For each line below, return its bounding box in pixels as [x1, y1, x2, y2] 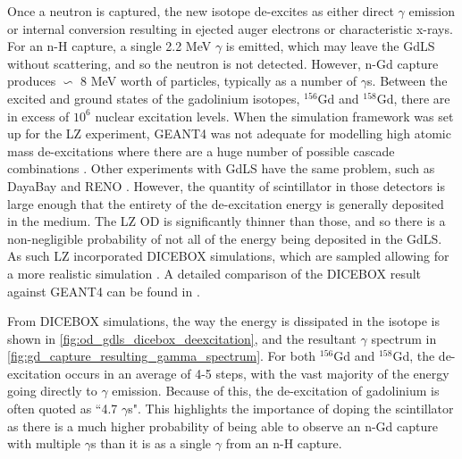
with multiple [7, 434, 81, 453]
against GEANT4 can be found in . [7, 281, 200, 300]
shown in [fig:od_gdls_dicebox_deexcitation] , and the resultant [7, 329, 357, 347]
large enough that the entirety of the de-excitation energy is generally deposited [7, 194, 444, 213]
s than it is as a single [91, 434, 212, 453]
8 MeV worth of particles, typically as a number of [80, 71, 357, 90]
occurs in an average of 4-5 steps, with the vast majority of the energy [64, 363, 449, 382]
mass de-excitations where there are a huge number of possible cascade [7, 141, 395, 160]
